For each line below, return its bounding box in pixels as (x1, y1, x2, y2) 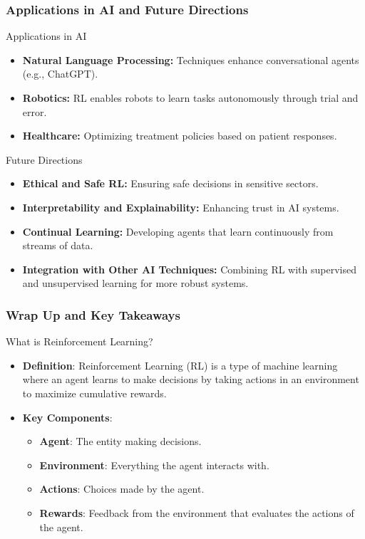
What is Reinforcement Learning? (6, 334, 153, 349)
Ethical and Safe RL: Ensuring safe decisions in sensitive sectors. (22, 176, 319, 191)
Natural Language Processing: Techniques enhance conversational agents (22, 52, 359, 67)
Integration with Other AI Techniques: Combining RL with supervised (22, 261, 356, 276)
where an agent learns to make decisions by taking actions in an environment (22, 372, 359, 387)
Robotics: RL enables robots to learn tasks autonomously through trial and (22, 90, 359, 105)
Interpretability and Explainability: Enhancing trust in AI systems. (22, 199, 339, 214)
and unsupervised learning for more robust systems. (22, 276, 249, 291)
